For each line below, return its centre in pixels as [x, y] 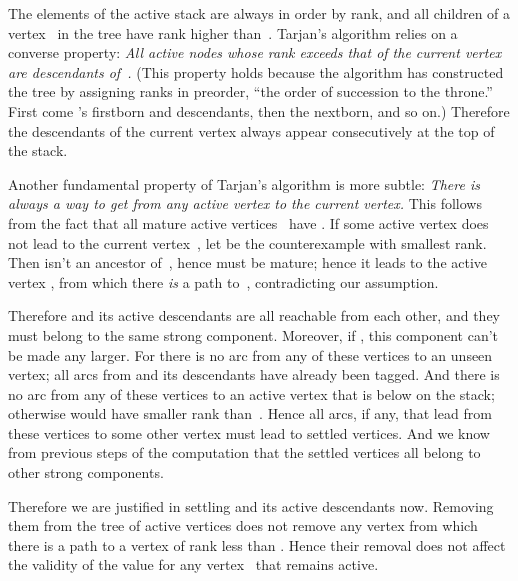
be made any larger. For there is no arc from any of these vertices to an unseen [250, 354]
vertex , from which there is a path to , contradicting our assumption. [223, 281]
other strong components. [86, 472]
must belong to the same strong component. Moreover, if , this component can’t [253, 334]
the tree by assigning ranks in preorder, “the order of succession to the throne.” [250, 91]
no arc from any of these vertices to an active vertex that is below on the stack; [251, 393]
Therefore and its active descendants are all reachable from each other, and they [254, 315]
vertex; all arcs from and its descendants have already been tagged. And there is [254, 374]
